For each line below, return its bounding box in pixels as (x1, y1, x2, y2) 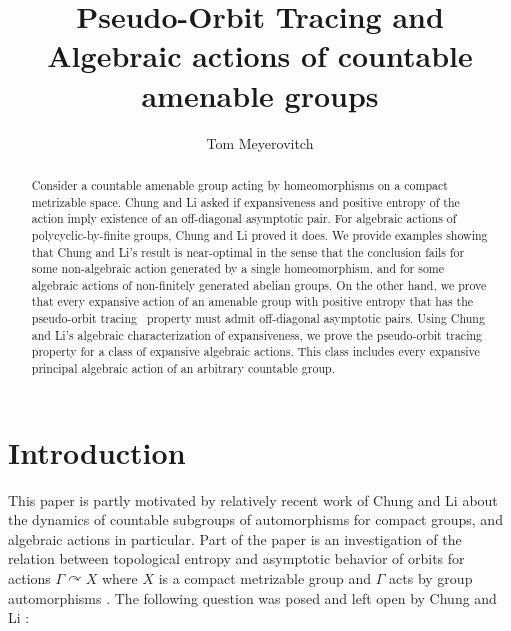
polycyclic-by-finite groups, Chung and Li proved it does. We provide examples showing (31, 226, 488, 243)
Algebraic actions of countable (47, 35, 473, 76)
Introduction (8, 431, 186, 472)
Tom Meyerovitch (206, 132, 314, 153)
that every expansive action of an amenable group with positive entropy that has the (31, 293, 474, 310)
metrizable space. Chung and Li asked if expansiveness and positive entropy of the (31, 193, 460, 210)
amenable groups (141, 74, 379, 115)
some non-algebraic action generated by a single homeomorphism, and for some (31, 260, 445, 277)
